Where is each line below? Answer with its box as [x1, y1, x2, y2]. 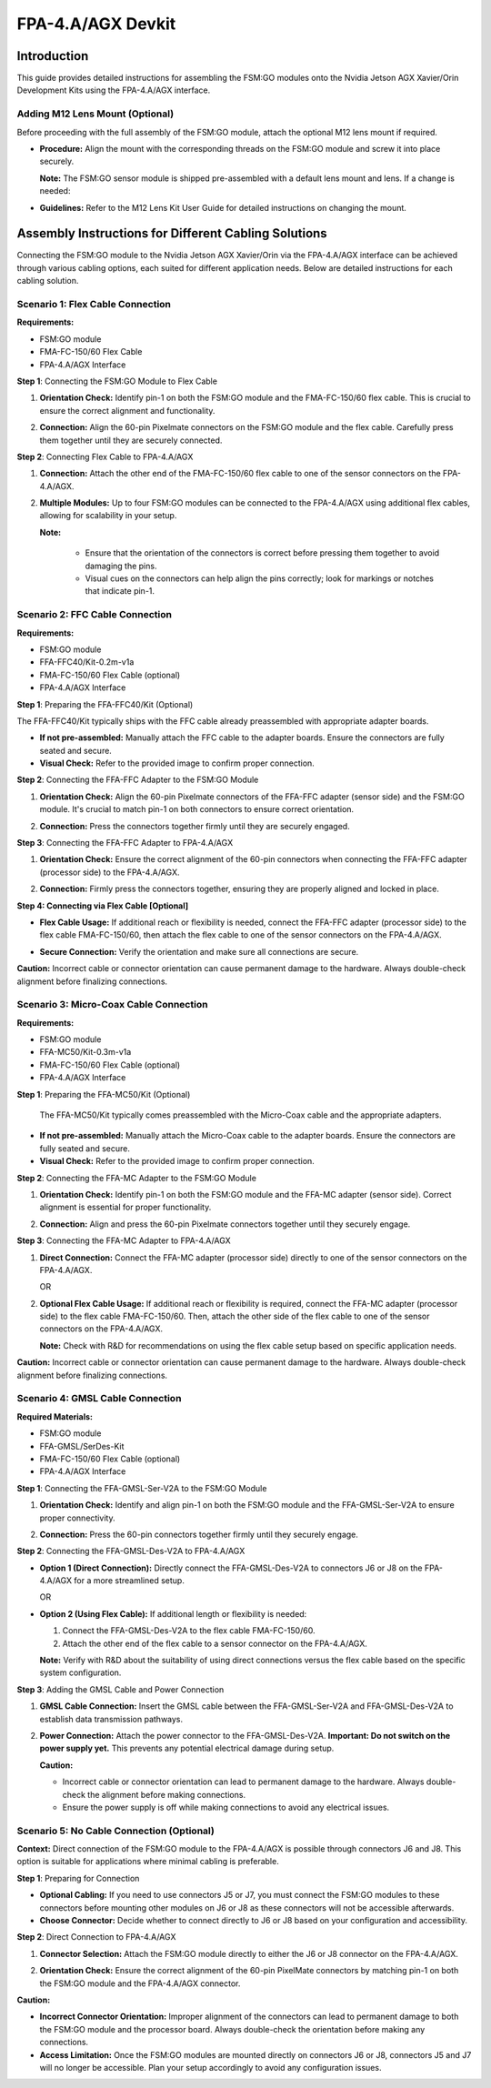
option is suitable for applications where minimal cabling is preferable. [16, 1856, 279, 1867]
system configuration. [39, 1667, 122, 1678]
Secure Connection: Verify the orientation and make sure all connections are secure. [39, 946, 359, 957]
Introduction [16, 48, 89, 64]
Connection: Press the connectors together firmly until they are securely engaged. [39, 820, 350, 831]
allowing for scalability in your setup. [39, 510, 177, 521]
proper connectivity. [39, 1512, 115, 1523]
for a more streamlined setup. [74, 1575, 185, 1586]
